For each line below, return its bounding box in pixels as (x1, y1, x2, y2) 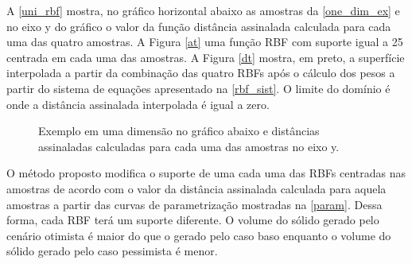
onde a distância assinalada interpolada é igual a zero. (6, 95, 270, 112)
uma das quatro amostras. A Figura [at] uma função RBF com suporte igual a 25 (6, 33, 403, 50)
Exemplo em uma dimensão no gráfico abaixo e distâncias (38, 122, 320, 139)
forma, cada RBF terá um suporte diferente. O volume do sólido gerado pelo (6, 212, 379, 228)
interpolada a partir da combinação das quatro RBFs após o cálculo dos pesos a (6, 64, 395, 81)
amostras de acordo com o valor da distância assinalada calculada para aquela (6, 180, 387, 196)
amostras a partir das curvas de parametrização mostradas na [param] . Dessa (6, 196, 383, 212)
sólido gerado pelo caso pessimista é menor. (6, 243, 218, 259)
